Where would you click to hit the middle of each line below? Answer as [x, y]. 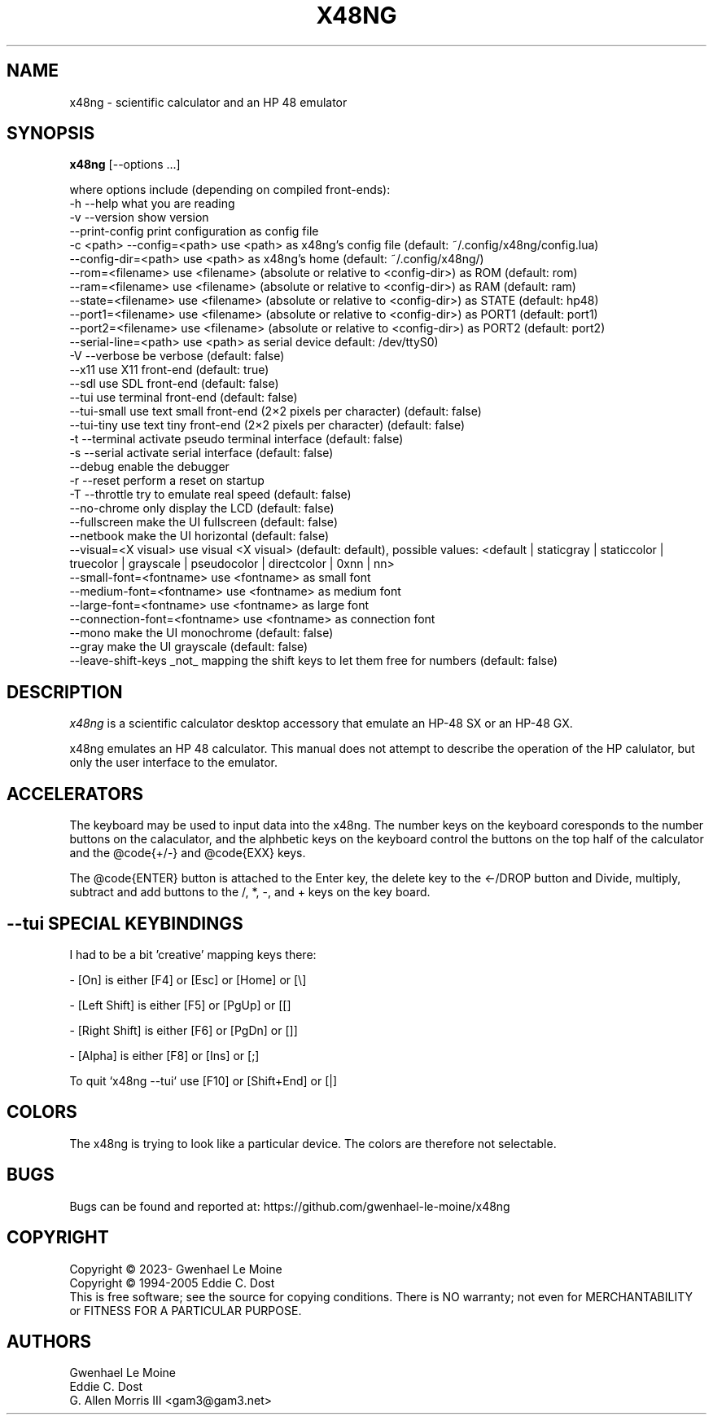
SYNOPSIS [51, 134]
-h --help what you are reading [152, 204]
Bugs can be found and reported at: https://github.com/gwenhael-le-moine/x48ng [290, 1206]
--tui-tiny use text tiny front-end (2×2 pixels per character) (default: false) [267, 425]
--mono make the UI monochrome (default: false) [201, 633]
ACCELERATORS [75, 794]
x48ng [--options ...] [125, 165]
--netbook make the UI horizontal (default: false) [199, 536]
